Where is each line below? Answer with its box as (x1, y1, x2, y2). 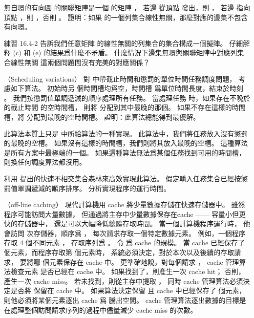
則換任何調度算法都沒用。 (4, 157, 86, 167)
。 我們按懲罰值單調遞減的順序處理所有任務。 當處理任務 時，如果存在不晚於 (4, 92, 250, 103)
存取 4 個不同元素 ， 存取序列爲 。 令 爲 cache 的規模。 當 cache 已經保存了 (4, 237, 245, 248)
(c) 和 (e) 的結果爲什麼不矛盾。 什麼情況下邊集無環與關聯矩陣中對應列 (13, 47, 237, 58)
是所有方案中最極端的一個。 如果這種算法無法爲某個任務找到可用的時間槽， (4, 147, 246, 157)
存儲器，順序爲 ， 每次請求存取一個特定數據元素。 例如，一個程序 (33, 228, 246, 238)
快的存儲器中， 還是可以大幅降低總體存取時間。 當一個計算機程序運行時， (4, 218, 241, 229)
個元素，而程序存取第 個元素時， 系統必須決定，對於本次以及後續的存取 (4, 247, 234, 257)
